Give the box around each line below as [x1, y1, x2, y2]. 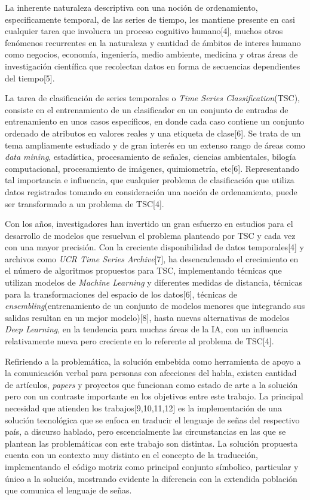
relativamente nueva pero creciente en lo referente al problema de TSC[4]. [5, 335, 274, 347]
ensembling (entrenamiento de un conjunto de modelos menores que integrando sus [5, 299, 305, 312]
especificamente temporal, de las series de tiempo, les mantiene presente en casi [5, 13, 295, 25]
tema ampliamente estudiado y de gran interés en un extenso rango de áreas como [5, 138, 305, 151]
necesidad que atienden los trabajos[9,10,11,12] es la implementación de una [5, 402, 282, 414]
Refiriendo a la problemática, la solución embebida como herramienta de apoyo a [5, 354, 301, 367]
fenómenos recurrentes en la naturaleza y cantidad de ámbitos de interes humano [5, 36, 301, 49]
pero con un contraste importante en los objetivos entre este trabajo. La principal [5, 390, 303, 402]
